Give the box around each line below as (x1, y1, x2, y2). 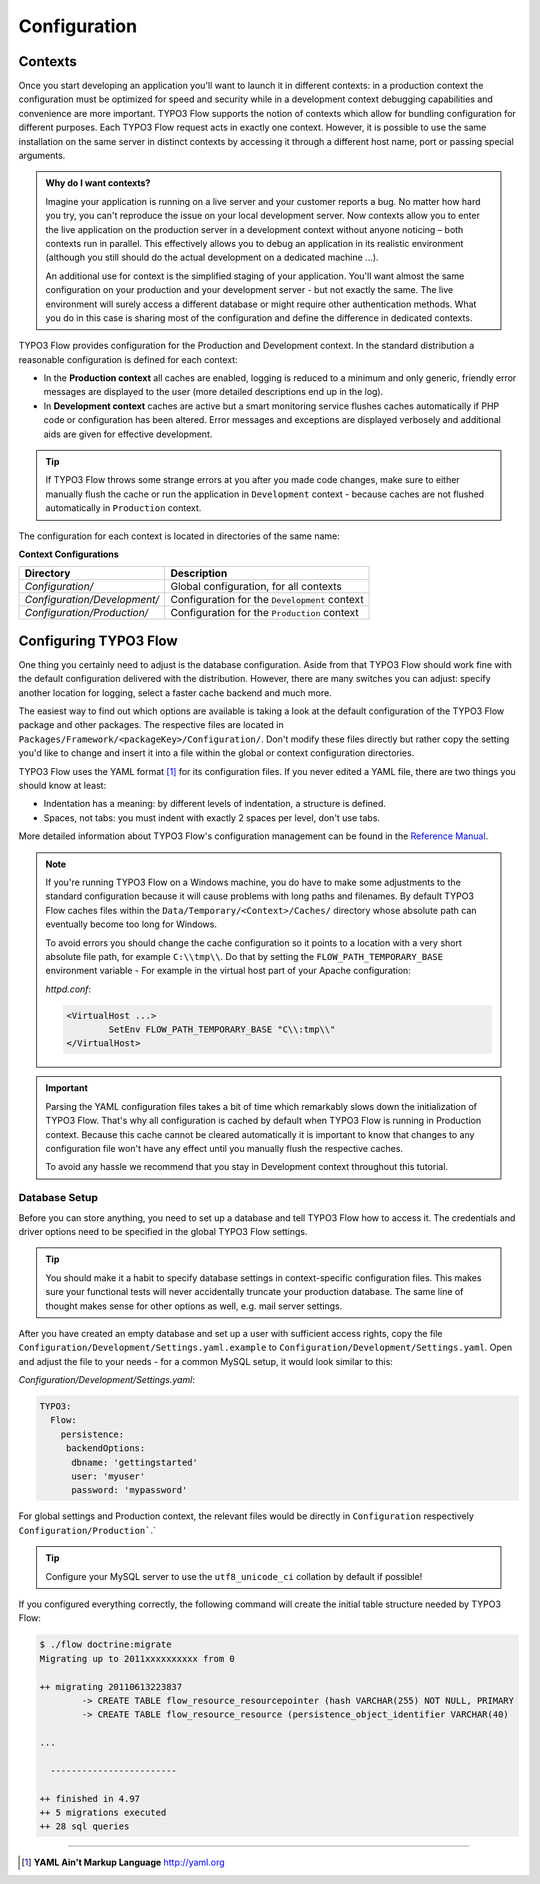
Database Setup (18, 1191, 99, 1205)
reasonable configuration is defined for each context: (18, 353, 239, 365)
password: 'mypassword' (71, 1485, 188, 1496)
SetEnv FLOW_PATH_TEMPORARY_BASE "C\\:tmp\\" (108, 1024, 336, 1035)
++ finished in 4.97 (39, 1793, 140, 1804)
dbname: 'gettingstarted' (71, 1456, 199, 1468)
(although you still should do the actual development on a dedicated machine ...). (45, 251, 379, 264)
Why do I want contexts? (45, 177, 151, 189)
